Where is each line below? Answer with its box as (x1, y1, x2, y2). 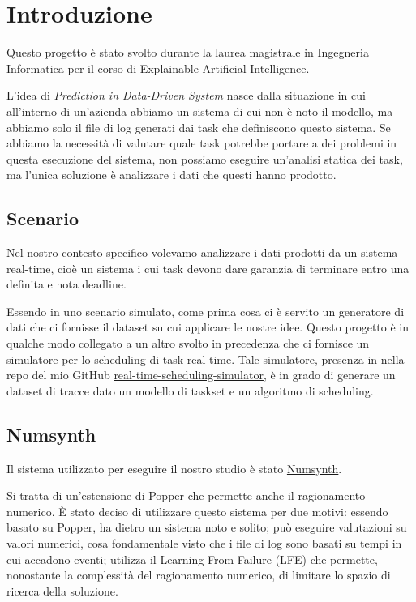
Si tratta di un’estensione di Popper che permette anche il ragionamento (6, 487, 366, 504)
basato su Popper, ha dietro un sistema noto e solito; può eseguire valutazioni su (6, 519, 407, 536)
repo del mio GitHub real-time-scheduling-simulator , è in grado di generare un (6, 366, 396, 383)
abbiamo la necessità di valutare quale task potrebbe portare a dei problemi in (6, 134, 397, 152)
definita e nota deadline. (6, 275, 127, 292)
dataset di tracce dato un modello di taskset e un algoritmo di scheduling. (6, 382, 374, 399)
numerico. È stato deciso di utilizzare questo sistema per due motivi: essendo (6, 502, 388, 519)
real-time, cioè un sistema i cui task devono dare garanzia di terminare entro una (6, 259, 410, 276)
